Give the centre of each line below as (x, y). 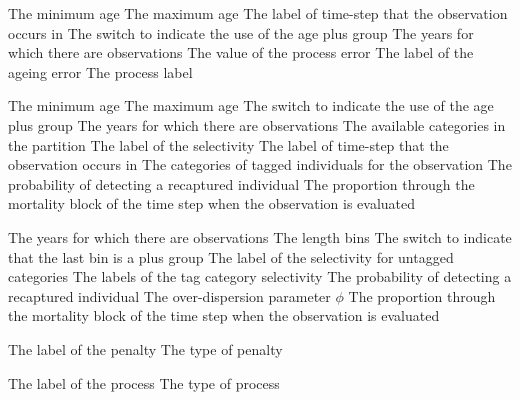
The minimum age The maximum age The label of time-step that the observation (258, 13)
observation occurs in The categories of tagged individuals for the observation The (260, 164)
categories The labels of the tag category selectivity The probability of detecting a (260, 276)
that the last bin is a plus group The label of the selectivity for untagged (231, 256)
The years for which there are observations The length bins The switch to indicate (260, 236)
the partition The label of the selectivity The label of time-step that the (228, 144)
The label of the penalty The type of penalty (145, 348)
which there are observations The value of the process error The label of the (241, 52)
